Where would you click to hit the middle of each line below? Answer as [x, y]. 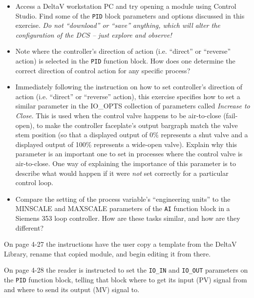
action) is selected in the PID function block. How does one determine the [125, 61]
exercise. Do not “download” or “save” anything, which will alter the [118, 25]
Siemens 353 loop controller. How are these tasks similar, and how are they [128, 218]
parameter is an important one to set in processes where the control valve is [129, 154]
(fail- [231, 116]
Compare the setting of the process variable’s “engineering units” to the [123, 199]
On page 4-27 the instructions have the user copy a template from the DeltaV [120, 244]
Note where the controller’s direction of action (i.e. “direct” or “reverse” [123, 51]
